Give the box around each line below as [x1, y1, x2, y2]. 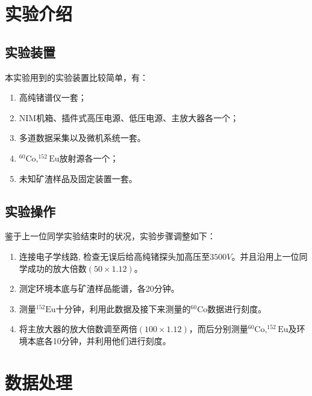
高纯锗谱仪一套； [19, 91, 87, 104]
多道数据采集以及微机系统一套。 [19, 131, 146, 144]
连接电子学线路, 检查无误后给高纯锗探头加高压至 [19, 250, 210, 262]
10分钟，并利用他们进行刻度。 [52, 334, 171, 347]
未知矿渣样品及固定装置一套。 [19, 172, 137, 184]
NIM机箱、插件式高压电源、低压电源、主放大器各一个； [19, 111, 239, 124]
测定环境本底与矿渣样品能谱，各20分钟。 [19, 282, 179, 295]
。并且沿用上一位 [231, 250, 299, 262]
